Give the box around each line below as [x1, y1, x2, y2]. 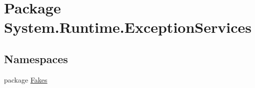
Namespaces [4, 51, 68, 66]
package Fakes [4, 74, 47, 85]
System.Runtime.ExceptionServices [4, 17, 251, 37]
